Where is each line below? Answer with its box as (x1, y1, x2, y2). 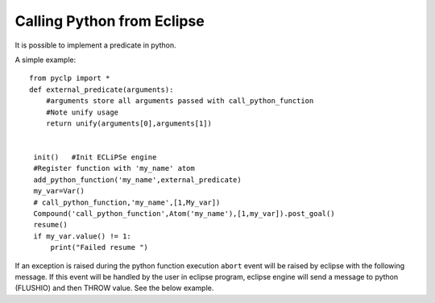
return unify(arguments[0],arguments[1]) (45, 118, 213, 128)
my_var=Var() (33, 186, 85, 196)
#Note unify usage (45, 107, 119, 117)
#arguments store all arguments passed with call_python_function (45, 97, 314, 106)
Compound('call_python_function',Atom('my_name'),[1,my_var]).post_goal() (33, 210, 335, 218)
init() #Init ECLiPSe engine (33, 153, 157, 162)
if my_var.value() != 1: (33, 231, 132, 241)
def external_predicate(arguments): (29, 85, 174, 94)
